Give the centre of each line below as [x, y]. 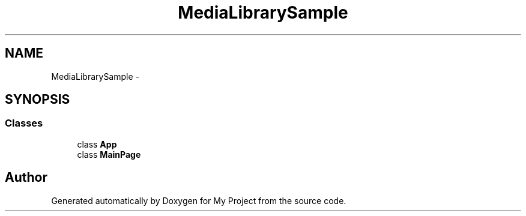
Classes [24, 123]
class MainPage [109, 154]
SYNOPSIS [38, 100]
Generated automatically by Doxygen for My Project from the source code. [199, 200]
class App [97, 144]
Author [26, 178]
